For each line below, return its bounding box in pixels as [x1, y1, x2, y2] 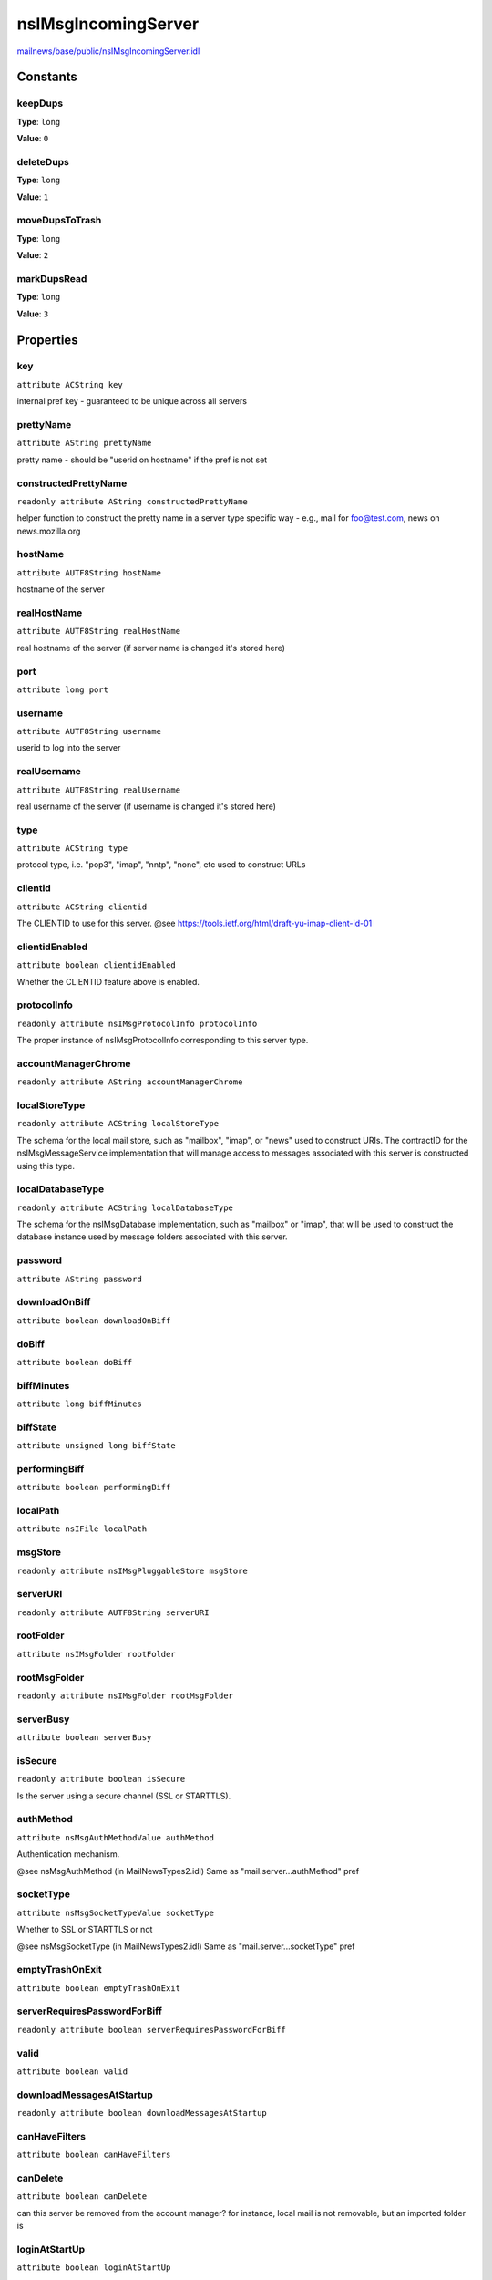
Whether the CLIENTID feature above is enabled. [16, 976, 200, 987]
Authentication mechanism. [16, 1849, 120, 1860]
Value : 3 [16, 308, 49, 319]
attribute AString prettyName [16, 438, 152, 449]
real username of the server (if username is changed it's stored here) [16, 801, 277, 812]
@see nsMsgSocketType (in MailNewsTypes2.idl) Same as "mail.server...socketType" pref [16, 1941, 355, 1952]
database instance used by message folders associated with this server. [16, 1231, 288, 1242]
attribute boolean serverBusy [16, 1733, 152, 1743]
